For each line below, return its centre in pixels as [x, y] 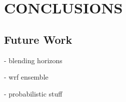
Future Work [38, 39]
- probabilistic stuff [33, 93]
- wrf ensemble [26, 77]
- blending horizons [33, 60]
